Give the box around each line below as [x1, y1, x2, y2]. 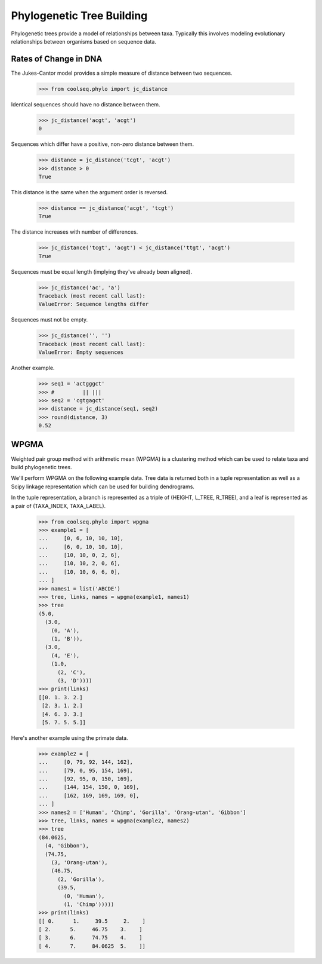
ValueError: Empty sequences [38, 349, 124, 356]
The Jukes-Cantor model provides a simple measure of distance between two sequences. [11, 69, 233, 76]
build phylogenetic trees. [11, 463, 72, 470]
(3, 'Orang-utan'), [51, 859, 109, 866]
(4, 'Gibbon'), [45, 843, 89, 849]
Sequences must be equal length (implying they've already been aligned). [11, 268, 193, 275]
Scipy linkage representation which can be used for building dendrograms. [11, 483, 195, 490]
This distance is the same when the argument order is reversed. [11, 188, 168, 195]
